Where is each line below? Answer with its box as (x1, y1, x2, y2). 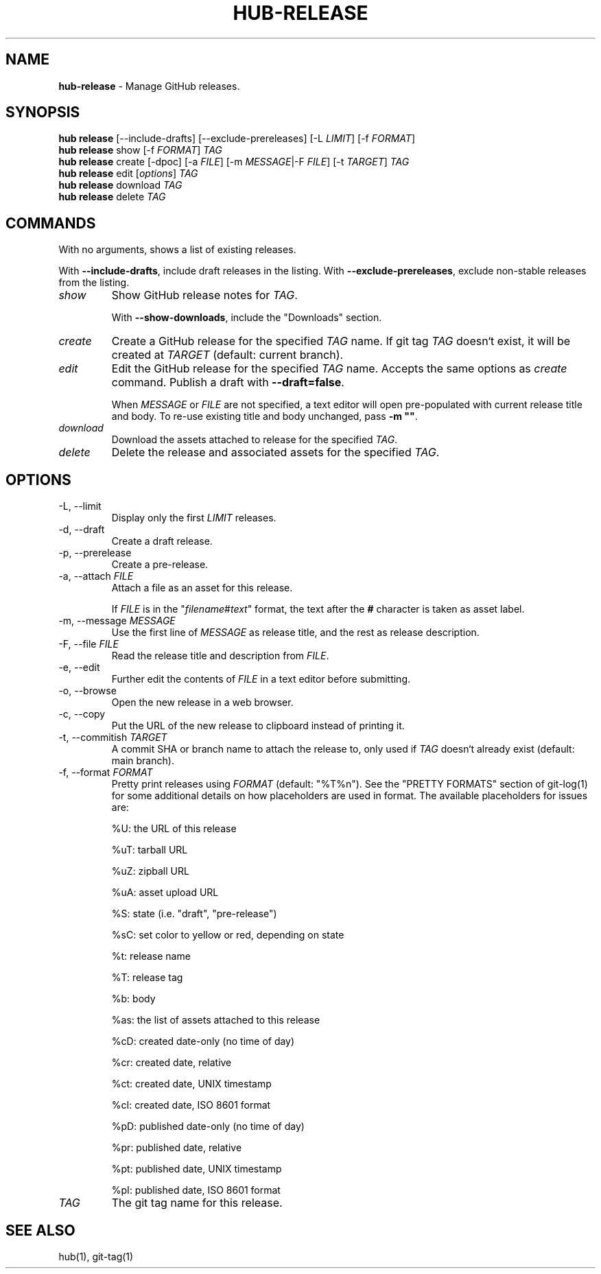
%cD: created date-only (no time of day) (111, 1035, 295, 1048)
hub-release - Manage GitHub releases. (58, 80, 240, 92)
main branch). (111, 755, 174, 767)
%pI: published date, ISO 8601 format (111, 1184, 281, 1196)
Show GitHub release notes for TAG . (111, 288, 298, 303)
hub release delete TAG (58, 191, 166, 203)
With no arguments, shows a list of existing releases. (58, 244, 296, 256)
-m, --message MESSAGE (58, 615, 176, 627)
